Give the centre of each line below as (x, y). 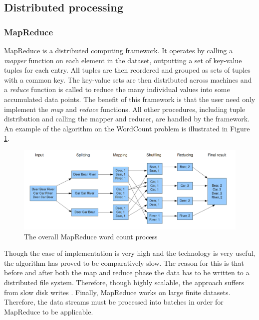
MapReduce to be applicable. (49, 311)
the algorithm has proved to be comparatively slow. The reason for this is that (124, 263)
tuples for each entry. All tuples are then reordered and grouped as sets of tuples (127, 70)
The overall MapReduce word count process (91, 236)
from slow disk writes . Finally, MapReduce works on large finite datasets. (117, 292)
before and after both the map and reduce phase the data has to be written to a (127, 272)
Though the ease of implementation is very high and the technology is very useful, (130, 253)
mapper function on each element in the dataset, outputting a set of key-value (123, 60)
